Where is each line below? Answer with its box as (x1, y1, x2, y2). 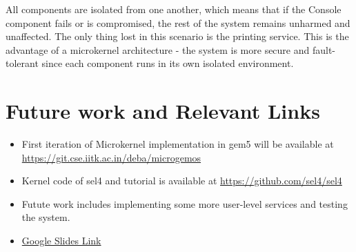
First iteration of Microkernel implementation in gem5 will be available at (21, 137, 334, 151)
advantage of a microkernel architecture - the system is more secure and (6, 42, 310, 57)
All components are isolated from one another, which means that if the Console (6, 2, 342, 16)
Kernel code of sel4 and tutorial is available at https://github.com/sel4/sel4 (21, 173, 342, 188)
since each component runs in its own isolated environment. (41, 56, 294, 70)
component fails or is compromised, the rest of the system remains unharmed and (6, 15, 350, 30)
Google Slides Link (21, 233, 101, 248)
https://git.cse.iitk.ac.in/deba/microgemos (21, 150, 201, 164)
